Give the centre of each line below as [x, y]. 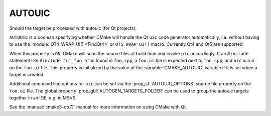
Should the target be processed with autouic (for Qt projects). [73, 28]
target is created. [27, 74]
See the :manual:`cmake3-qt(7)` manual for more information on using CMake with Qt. [98, 107]
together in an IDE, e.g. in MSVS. [43, 98]
